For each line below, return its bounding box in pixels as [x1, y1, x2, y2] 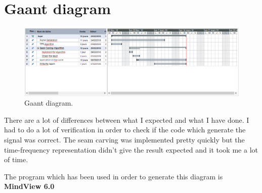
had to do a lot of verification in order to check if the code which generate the [4, 124, 246, 135]
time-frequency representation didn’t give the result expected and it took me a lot [4, 144, 258, 155]
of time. [4, 154, 28, 165]
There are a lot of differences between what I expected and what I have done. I [4, 114, 249, 125]
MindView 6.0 [4, 181, 55, 191]
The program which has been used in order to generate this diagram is [4, 171, 223, 181]
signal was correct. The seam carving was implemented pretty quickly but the [4, 134, 245, 145]
